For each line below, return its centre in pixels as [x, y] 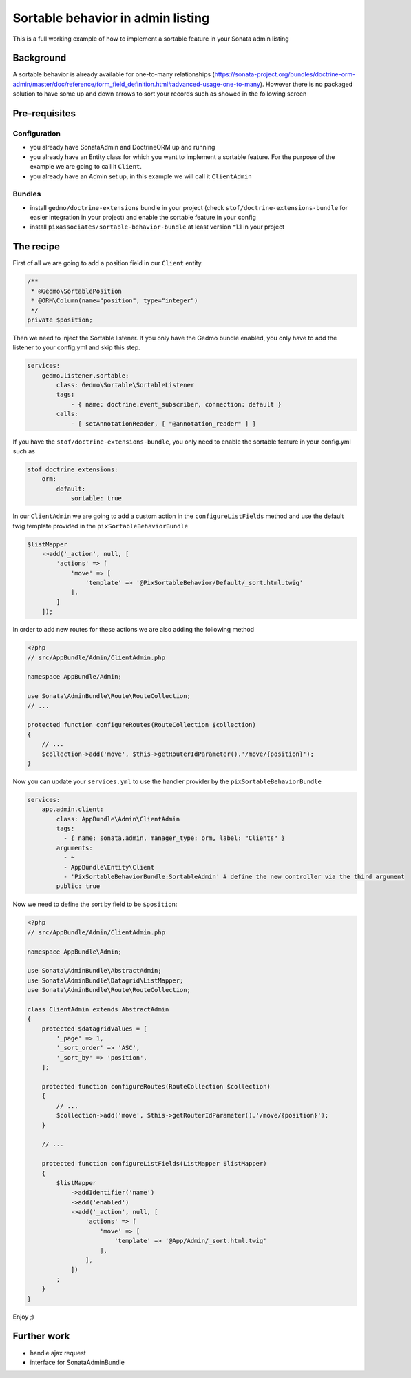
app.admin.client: [73, 809]
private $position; [60, 320]
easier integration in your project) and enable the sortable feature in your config [143, 218]
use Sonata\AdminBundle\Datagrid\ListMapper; [105, 980]
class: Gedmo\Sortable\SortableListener [125, 385]
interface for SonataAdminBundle [77, 1362]
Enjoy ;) [23, 1317]
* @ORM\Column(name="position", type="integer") [115, 301]
